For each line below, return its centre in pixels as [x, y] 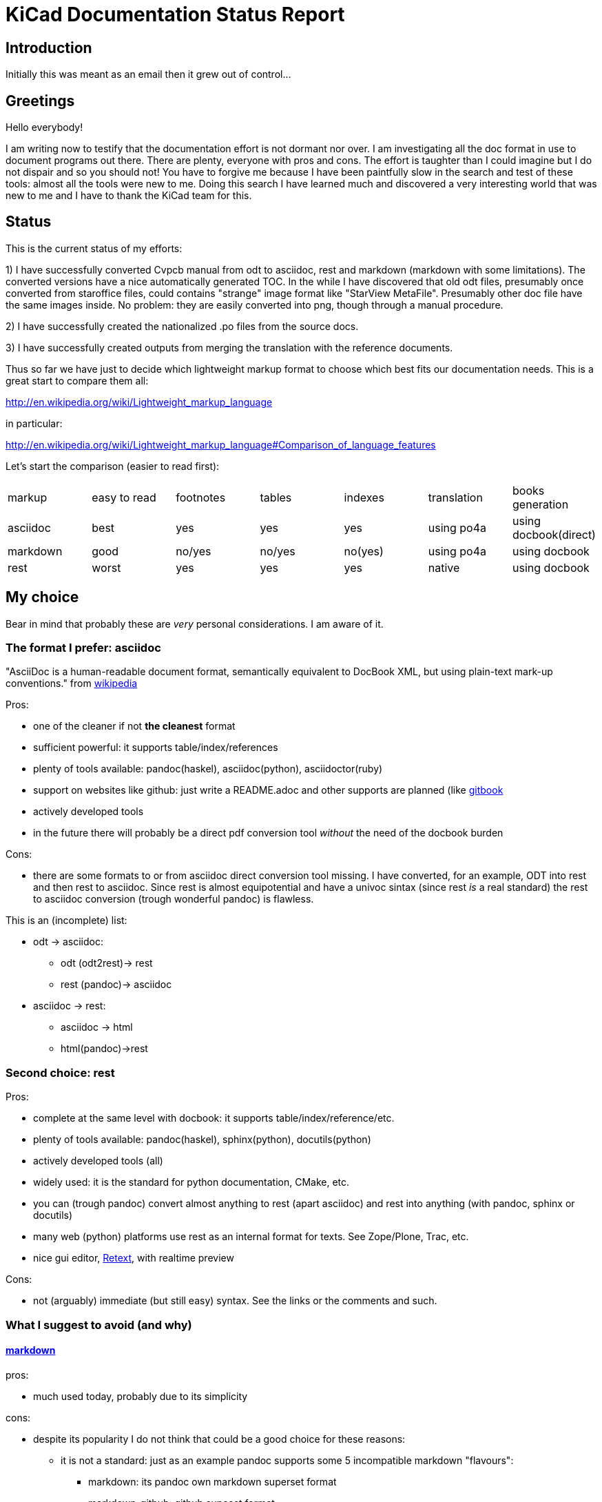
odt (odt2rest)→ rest [107, 963]
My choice [42, 597]
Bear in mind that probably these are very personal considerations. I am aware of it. [195, 624]
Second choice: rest [60, 1072]
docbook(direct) [554, 534]
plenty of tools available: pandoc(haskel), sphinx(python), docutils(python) [202, 1140]
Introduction [49, 48]
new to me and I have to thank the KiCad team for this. [129, 196]
